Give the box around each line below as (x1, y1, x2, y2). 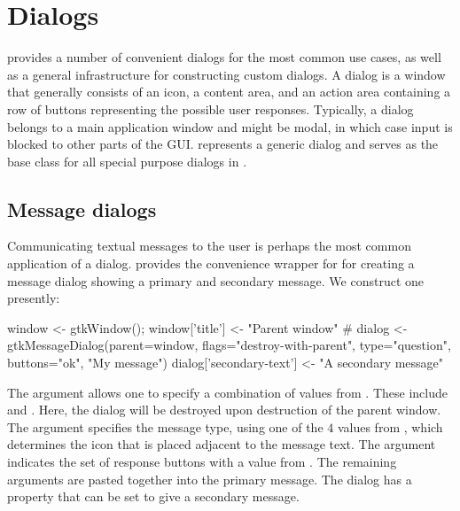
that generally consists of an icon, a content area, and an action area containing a (7, 82, 451, 101)
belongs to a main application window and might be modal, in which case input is (7, 117, 453, 135)
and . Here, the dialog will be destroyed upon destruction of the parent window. (7, 400, 441, 419)
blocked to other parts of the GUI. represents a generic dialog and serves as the (7, 135, 439, 153)
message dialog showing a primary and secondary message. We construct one (7, 271, 425, 290)
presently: (7, 289, 60, 307)
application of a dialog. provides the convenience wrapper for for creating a (7, 254, 415, 273)
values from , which (337, 417, 443, 436)
